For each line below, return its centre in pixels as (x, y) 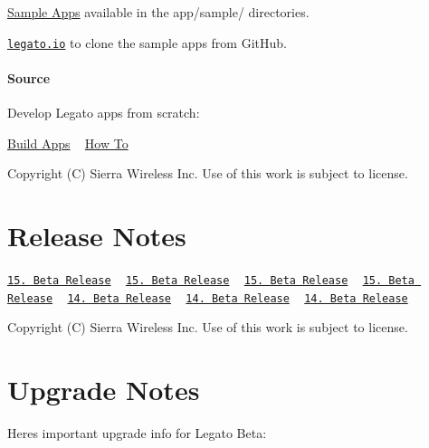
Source (29, 77)
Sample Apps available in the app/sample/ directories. (158, 12)
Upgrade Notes (104, 390)
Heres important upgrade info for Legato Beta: (137, 432)
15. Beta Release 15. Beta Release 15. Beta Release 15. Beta (211, 280)
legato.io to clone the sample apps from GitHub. (147, 42)
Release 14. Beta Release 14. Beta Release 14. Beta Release (208, 298)
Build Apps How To (68, 143)
